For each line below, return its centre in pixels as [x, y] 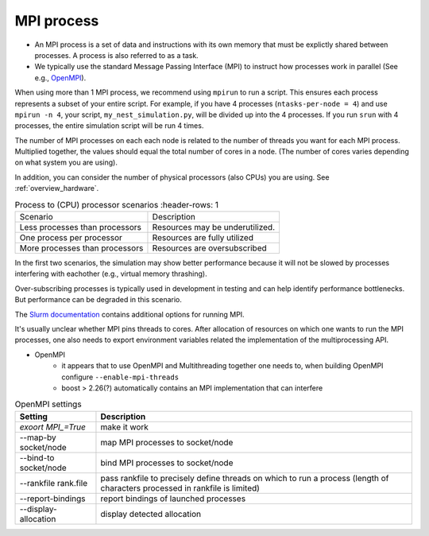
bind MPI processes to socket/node [167, 463]
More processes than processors [81, 248]
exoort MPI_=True [53, 427]
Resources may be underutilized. [214, 227]
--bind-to [37, 457]
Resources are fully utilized [203, 237]
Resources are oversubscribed [210, 248]
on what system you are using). [66, 162]
